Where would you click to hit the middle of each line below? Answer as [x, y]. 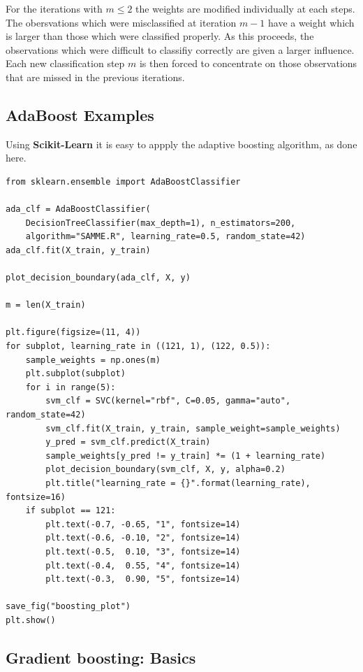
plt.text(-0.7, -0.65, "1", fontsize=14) [143, 524]
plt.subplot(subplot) [75, 374]
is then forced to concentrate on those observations [248, 63]
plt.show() [31, 620]
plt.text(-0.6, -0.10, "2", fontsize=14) [143, 538]
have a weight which [311, 22]
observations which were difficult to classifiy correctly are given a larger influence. [180, 49]
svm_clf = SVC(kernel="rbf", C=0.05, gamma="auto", [168, 401]
